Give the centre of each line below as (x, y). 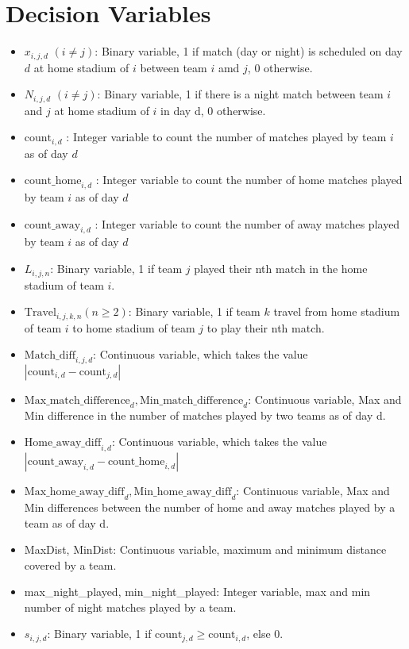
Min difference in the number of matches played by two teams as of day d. (205, 415)
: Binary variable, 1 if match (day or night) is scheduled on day (249, 51)
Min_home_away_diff (183, 492)
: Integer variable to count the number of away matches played (247, 223)
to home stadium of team (134, 327)
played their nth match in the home (281, 269)
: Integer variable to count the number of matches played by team (226, 137)
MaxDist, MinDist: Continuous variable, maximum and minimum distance (205, 549)
